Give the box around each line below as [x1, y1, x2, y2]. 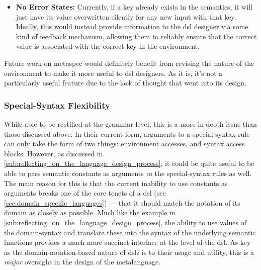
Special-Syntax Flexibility [4, 99, 110, 111]
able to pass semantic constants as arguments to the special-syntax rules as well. [4, 167, 252, 178]
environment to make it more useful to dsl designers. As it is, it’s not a [4, 67, 223, 78]
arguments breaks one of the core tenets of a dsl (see [4, 188, 166, 198]
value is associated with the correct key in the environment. [16, 41, 200, 51]
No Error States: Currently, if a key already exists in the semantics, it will [16, 2, 252, 12]
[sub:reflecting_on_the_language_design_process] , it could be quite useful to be [4, 158, 254, 168]
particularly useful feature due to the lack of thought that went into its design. [4, 77, 246, 88]
